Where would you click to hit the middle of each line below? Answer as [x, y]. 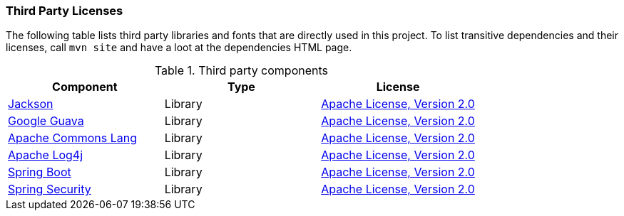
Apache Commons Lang [73, 138]
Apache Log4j [46, 155]
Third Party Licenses [65, 11]
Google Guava [46, 121]
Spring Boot [40, 172]
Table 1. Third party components [241, 71]
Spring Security [50, 189]
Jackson [31, 104]
